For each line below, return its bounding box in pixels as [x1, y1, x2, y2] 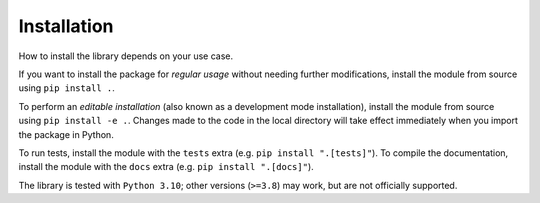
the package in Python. [18, 128, 114, 140]
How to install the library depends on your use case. [18, 50, 234, 62]
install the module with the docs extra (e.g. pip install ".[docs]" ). [18, 161, 314, 173]
